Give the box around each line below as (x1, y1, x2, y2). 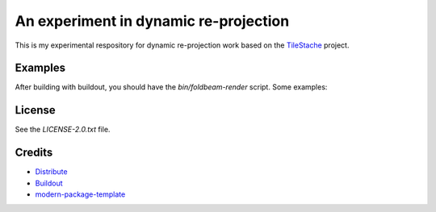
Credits (15, 146, 53, 160)
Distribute (35, 167, 68, 177)
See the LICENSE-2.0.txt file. (15, 125, 111, 135)
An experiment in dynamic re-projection (15, 12, 290, 30)
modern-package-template (35, 189, 126, 199)
